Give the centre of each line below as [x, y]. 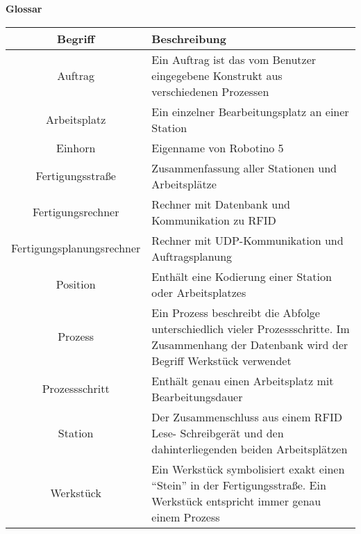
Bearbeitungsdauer [197, 396]
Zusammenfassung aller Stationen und [244, 168]
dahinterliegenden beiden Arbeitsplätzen [250, 448]
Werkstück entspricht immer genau [236, 501]
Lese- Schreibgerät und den [218, 432]
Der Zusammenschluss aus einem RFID [247, 416]
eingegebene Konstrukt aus [217, 75]
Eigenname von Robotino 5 [218, 147]
